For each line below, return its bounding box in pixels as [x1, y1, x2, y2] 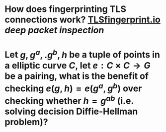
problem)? [4, 117, 48, 128]
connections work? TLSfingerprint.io [4, 14, 161, 25]
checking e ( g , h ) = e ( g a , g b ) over [4, 81, 142, 94]
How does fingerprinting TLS [4, 3, 126, 15]
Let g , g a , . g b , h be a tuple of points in [4, 47, 160, 61]
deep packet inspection [4, 25, 104, 36]
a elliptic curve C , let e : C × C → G [4, 60, 151, 71]
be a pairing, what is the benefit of [4, 70, 149, 81]
